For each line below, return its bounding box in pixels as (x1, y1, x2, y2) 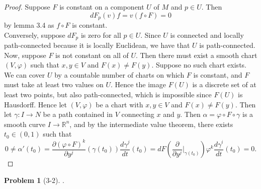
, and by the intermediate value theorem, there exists (69, 118, 233, 129)
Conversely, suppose (4, 29, 65, 40)
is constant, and (193, 69, 242, 80)
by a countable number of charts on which (54, 69, 185, 80)
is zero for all (80, 29, 121, 40)
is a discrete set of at (192, 79, 256, 90)
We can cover (4, 69, 45, 80)
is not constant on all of (55, 49, 129, 60)
